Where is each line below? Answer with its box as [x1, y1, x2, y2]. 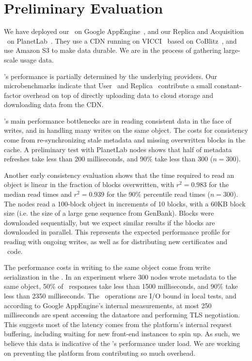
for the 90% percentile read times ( [107, 189, 210, 199]
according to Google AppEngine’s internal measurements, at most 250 [4, 300, 212, 310]
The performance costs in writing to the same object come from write [4, 262, 211, 272]
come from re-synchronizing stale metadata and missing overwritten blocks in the [4, 135, 245, 145]
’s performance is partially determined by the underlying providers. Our [4, 71, 218, 81]
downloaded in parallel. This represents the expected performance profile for [4, 227, 230, 237]
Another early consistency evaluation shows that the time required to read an [4, 170, 234, 180]
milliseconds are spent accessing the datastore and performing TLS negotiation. [4, 310, 240, 320]
